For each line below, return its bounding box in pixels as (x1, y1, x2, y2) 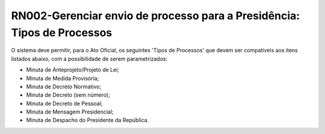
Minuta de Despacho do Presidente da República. (26, 117, 149, 124)
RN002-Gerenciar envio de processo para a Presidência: (11, 9, 300, 22)
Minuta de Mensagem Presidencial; (26, 108, 114, 115)
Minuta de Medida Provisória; (26, 75, 99, 82)
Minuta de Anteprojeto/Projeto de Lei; (26, 66, 120, 73)
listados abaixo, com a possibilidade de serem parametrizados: (11, 55, 168, 62)
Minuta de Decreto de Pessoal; (26, 100, 103, 107)
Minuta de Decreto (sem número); (26, 91, 111, 99)
